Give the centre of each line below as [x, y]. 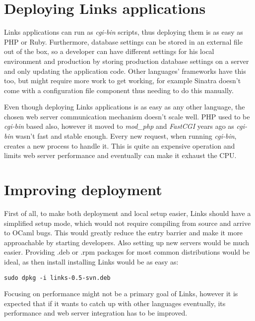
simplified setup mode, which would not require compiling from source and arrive [127, 223]
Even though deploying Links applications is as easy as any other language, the [125, 107]
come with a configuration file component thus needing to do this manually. [119, 90]
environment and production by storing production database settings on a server [127, 61]
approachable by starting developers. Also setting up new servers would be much [127, 242]
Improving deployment [83, 189]
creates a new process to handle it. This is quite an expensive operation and [120, 145]
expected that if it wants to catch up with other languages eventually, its [115, 303]
